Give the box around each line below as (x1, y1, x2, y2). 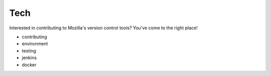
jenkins (22, 55, 37, 61)
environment (22, 41, 48, 47)
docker (22, 62, 37, 68)
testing (22, 48, 36, 54)
